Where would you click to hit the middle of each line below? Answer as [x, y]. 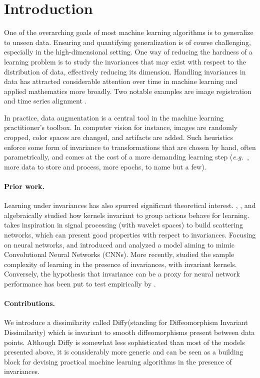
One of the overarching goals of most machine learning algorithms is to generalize [129, 32]
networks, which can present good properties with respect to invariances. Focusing [130, 235]
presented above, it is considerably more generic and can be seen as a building [124, 352]
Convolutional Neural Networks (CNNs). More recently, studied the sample [119, 254]
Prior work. [24, 186]
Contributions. [29, 303]
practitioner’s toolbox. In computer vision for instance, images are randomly [121, 127]
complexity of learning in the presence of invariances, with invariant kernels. [120, 264]
